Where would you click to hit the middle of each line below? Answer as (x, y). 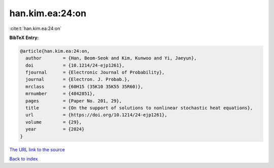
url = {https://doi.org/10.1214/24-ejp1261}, (96, 115)
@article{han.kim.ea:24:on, (55, 51)
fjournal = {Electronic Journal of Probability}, (95, 73)
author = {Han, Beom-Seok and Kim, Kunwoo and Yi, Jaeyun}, (111, 58)
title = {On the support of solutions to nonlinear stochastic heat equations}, (139, 108)
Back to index (24, 159)
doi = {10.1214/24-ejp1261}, (75, 65)
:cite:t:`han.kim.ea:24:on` (36, 28)
